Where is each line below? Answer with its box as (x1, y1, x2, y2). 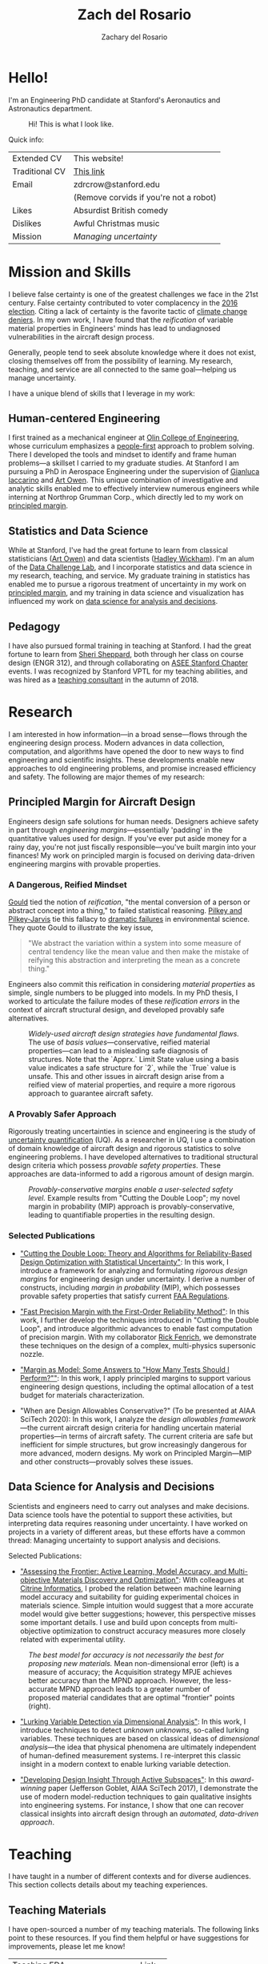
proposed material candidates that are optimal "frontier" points (28, 1692, 235, 1702)
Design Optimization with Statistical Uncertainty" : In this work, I (19, 1257, 230, 1266)
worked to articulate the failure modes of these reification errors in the (8, 996, 240, 1006)
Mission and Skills (8, 263, 131, 281)
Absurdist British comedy (73, 204, 169, 215)
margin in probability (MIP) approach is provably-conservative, (28, 1201, 235, 1211)
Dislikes (12, 218, 42, 229)
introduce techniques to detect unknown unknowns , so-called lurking (19, 1725, 250, 1735)
